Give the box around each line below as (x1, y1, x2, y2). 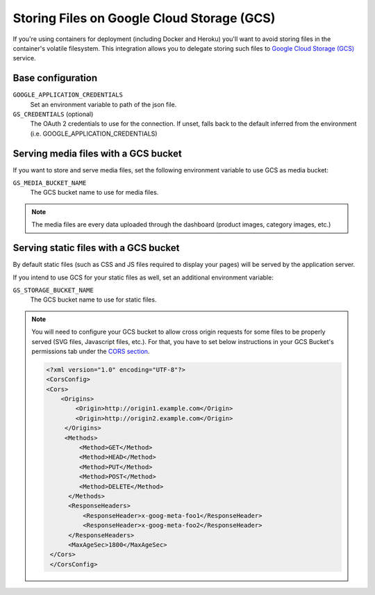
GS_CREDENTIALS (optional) (12, 110, 94, 118)
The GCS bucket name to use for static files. (30, 295, 157, 304)
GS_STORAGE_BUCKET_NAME (12, 286, 94, 294)
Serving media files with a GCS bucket (12, 147, 182, 159)
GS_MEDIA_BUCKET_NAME (12, 179, 87, 187)
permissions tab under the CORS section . (31, 347, 150, 355)
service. (12, 54, 36, 63)
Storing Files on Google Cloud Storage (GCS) (12, 10, 276, 26)
